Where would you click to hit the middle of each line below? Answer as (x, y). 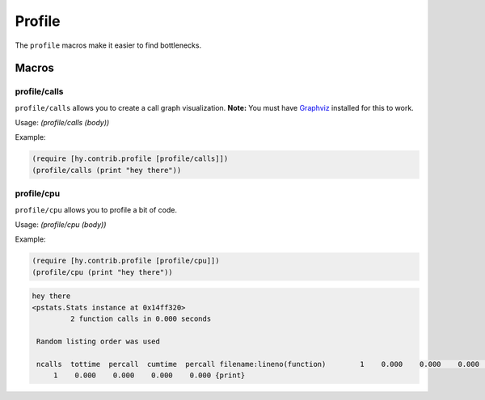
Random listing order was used (99, 341)
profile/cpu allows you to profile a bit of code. (96, 209)
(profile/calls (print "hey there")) (107, 170)
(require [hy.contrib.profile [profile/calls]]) (130, 159)
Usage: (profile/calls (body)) (62, 123)
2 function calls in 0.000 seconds (141, 319)
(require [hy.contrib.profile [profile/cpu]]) (126, 261)
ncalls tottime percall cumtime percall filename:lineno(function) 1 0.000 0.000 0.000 (258, 364)
